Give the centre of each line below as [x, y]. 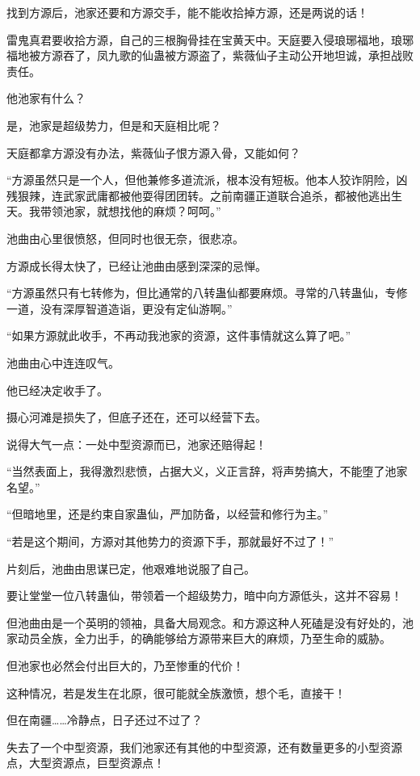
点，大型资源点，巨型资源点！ [86, 763]
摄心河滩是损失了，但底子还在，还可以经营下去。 [136, 417]
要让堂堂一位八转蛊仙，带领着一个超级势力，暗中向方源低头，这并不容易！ [204, 596]
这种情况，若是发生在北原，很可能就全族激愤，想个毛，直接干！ [176, 692]
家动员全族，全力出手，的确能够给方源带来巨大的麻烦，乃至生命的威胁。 [199, 638]
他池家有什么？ [46, 98]
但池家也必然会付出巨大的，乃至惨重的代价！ [125, 666]
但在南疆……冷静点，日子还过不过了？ [105, 720]
